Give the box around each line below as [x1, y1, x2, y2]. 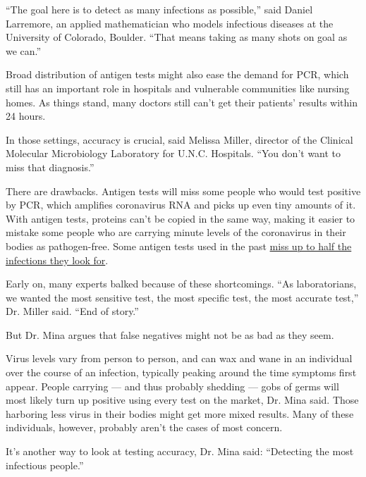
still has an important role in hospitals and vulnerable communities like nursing [6, 80, 350, 95]
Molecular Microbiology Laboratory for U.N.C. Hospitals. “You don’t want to [6, 146, 341, 161]
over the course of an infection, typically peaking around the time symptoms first [6, 365, 357, 380]
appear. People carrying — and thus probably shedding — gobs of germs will [6, 378, 339, 393]
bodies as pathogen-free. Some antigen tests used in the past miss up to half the [6, 238, 352, 253]
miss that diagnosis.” [6, 159, 94, 174]
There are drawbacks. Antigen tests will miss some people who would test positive [6, 183, 361, 198]
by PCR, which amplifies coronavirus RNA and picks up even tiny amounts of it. [6, 197, 356, 212]
